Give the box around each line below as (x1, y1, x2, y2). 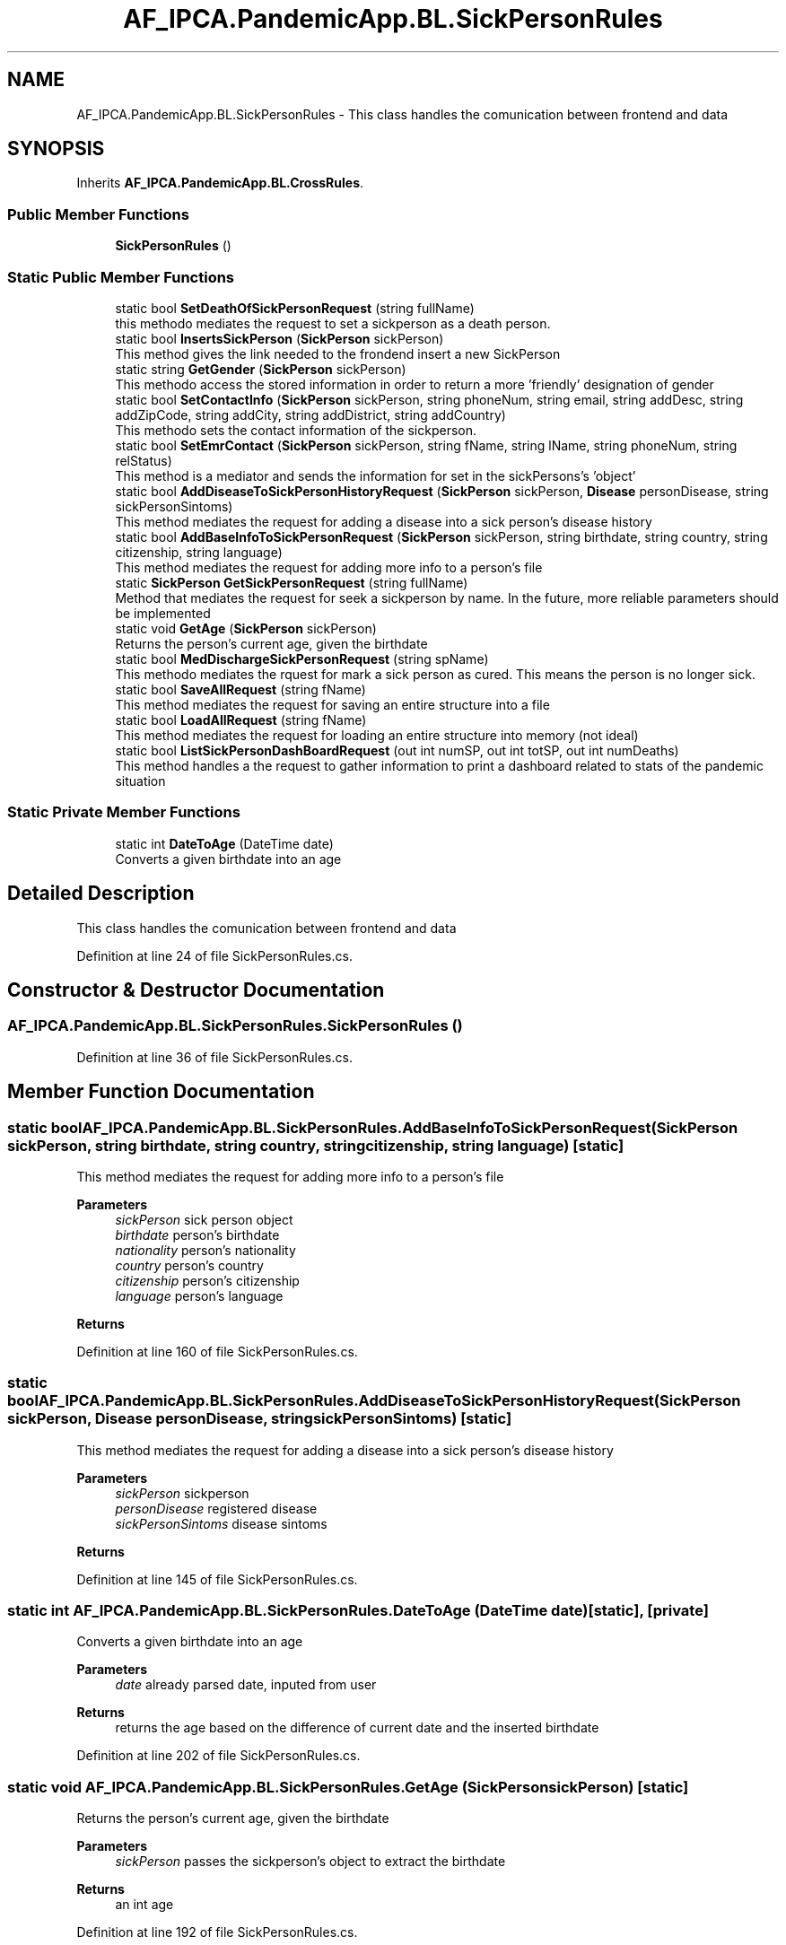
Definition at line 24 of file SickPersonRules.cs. (76, 947, 353, 964)
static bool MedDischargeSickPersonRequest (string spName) (115, 650, 489, 667)
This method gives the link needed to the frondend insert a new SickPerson (115, 345, 561, 362)
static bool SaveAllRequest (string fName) (115, 681, 366, 697)
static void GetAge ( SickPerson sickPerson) (115, 620, 377, 636)
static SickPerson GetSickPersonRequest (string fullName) (115, 574, 468, 590)
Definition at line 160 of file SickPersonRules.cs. (76, 1343, 358, 1359)
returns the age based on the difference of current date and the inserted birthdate (115, 1720, 599, 1736)
